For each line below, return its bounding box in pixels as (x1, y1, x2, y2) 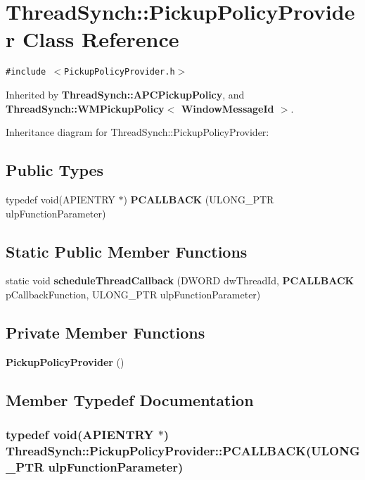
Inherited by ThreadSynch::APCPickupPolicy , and (6, 87, 245, 101)
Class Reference (22, 25, 179, 53)
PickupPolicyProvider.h (64, 67, 175, 77)
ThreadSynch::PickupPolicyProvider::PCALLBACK (6, 441, 306, 459)
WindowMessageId (181, 101, 274, 115)
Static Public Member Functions (6, 240, 248, 262)
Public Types (6, 159, 104, 181)
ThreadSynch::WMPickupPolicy (6, 101, 165, 115)
